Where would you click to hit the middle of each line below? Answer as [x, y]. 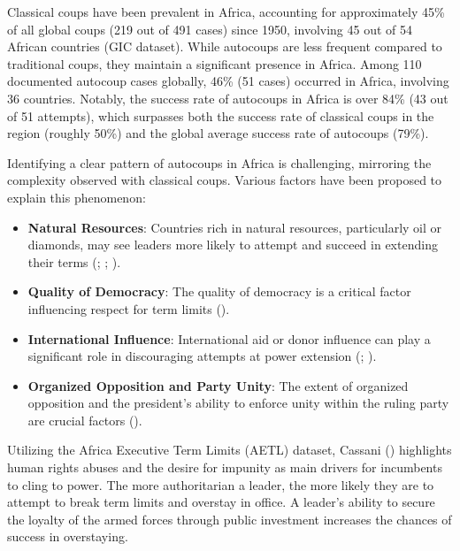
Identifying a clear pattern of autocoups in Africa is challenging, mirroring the [219, 162]
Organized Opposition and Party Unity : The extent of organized [218, 385]
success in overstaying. [68, 536]
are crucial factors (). [85, 420]
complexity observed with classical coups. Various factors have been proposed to [225, 180]
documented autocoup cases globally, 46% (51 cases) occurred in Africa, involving [228, 81]
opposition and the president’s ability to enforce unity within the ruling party [238, 403]
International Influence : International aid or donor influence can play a [229, 338]
